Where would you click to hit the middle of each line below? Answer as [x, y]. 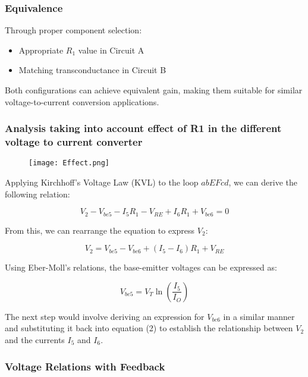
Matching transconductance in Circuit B [92, 70]
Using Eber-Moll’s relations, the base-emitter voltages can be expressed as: [141, 267]
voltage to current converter [74, 142]
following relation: [37, 194]
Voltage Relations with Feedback [85, 366]
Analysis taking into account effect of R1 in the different [143, 128]
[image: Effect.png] [69, 163]
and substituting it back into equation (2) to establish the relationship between [149, 328]
